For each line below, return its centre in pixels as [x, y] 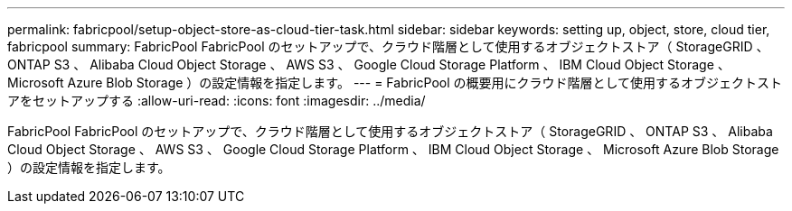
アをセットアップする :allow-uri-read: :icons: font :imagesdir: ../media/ [217, 101]
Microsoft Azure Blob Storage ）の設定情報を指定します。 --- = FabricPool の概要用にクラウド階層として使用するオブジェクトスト [395, 83]
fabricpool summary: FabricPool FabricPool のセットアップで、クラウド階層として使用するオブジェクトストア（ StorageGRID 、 [388, 46]
